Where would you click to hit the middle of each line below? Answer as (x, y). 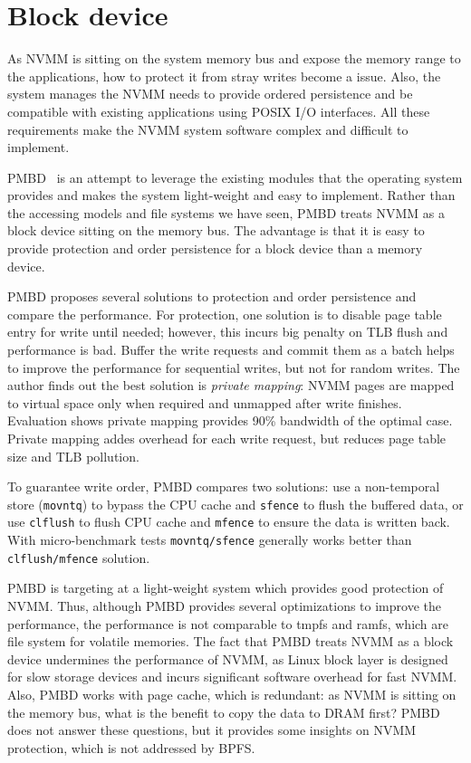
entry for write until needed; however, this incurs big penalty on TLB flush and (228, 332)
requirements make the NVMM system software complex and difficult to (208, 129)
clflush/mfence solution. (79, 557)
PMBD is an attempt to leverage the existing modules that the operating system (235, 177)
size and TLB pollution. (73, 456)
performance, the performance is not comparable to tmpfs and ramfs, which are (228, 623)
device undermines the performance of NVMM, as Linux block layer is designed (228, 658)
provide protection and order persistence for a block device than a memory (215, 248)
